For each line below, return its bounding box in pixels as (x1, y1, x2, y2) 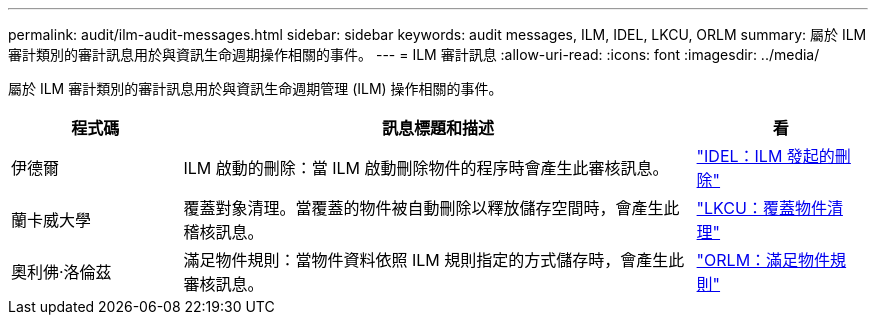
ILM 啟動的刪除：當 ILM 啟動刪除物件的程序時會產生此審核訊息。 (183, 158, 669, 178)
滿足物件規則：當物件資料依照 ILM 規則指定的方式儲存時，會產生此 (183, 250, 685, 270)
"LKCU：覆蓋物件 (696, 198, 827, 218)
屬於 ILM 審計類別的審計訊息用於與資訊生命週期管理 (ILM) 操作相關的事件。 (8, 80, 503, 97)
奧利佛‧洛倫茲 (11, 262, 112, 282)
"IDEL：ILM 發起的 (696, 146, 835, 166)
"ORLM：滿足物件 (696, 250, 831, 270)
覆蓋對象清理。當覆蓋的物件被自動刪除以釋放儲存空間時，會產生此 (183, 198, 680, 218)
